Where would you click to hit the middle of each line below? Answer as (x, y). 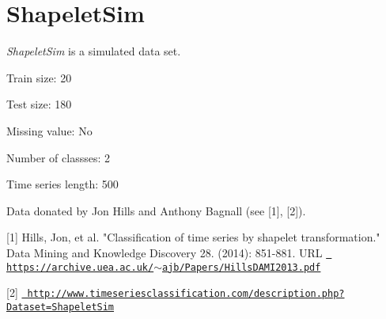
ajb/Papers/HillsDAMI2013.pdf (241, 267)
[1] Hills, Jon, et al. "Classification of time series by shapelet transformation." (193, 237)
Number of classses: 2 (58, 157)
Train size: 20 (39, 77)
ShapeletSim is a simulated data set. (94, 51)
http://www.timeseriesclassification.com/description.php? (186, 294)
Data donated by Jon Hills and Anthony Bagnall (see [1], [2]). (156, 210)
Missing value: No (49, 130)
